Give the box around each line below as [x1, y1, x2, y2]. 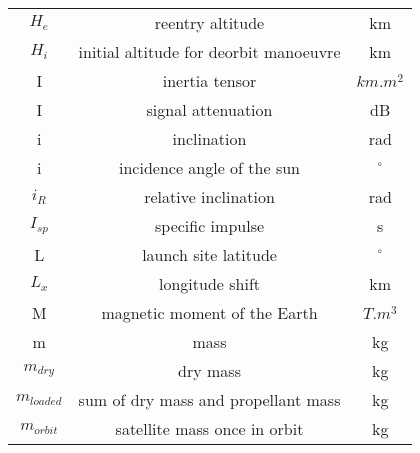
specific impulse [154, 214, 265, 237]
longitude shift [159, 272, 261, 295]
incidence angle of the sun [119, 156, 300, 179]
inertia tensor [162, 69, 257, 92]
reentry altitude [154, 11, 265, 34]
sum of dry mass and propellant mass [78, 388, 341, 411]
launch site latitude [142, 243, 277, 266]
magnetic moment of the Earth [101, 301, 318, 324]
